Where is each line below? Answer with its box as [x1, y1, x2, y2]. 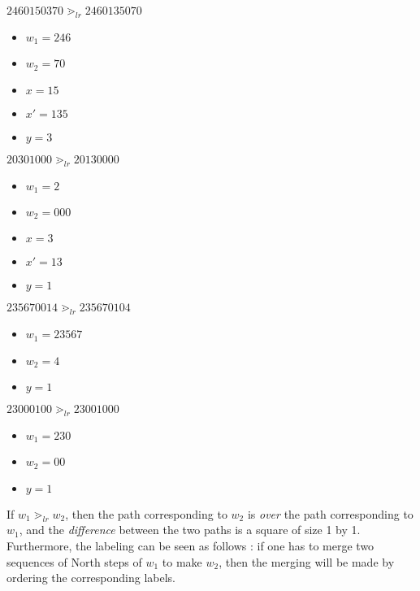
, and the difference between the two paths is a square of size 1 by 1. [19, 521, 361, 538]
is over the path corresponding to [247, 505, 414, 522]
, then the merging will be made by [219, 553, 395, 570]
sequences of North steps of [6, 553, 142, 570]
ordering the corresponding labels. [6, 569, 176, 586]
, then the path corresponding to [65, 505, 227, 522]
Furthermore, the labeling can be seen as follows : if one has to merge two [6, 537, 375, 554]
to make [162, 553, 202, 570]
